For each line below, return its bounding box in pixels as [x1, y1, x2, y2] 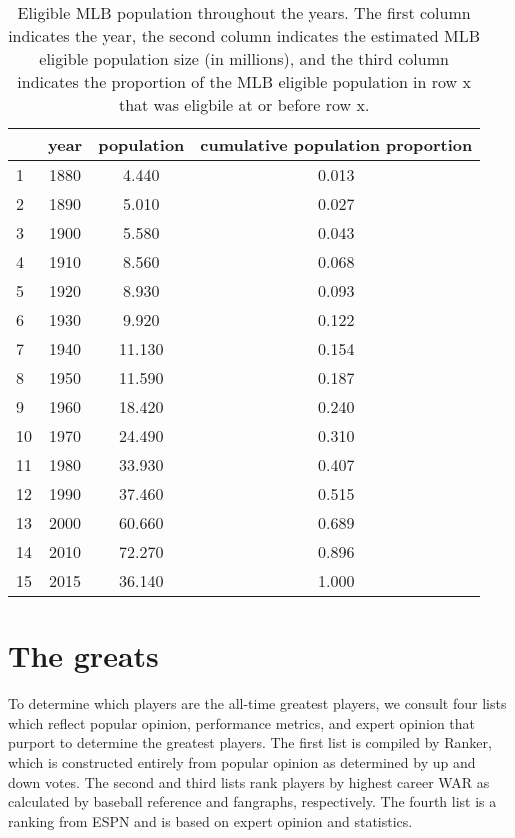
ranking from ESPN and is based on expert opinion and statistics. [8, 810, 413, 831]
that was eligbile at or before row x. [118, 93, 370, 116]
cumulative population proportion [200, 133, 473, 156]
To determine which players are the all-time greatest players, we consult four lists [8, 693, 507, 714]
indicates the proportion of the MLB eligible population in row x [17, 70, 471, 93]
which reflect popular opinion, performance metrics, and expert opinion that [8, 712, 476, 733]
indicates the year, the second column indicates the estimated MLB [8, 24, 481, 47]
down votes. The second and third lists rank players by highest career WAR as [8, 771, 490, 792]
